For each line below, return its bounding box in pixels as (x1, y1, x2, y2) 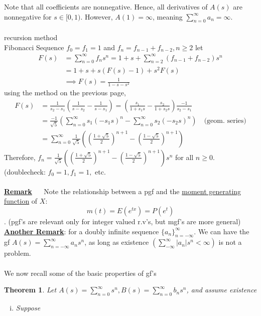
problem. (4, 248, 31, 258)
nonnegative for (4, 11, 52, 22)
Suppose (16, 302, 41, 313)
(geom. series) (204, 117, 246, 124)
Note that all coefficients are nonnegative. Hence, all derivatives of (4, 2, 208, 12)
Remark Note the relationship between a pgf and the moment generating (4, 186, 241, 196)
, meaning (152, 11, 183, 22)
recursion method (4, 32, 58, 42)
